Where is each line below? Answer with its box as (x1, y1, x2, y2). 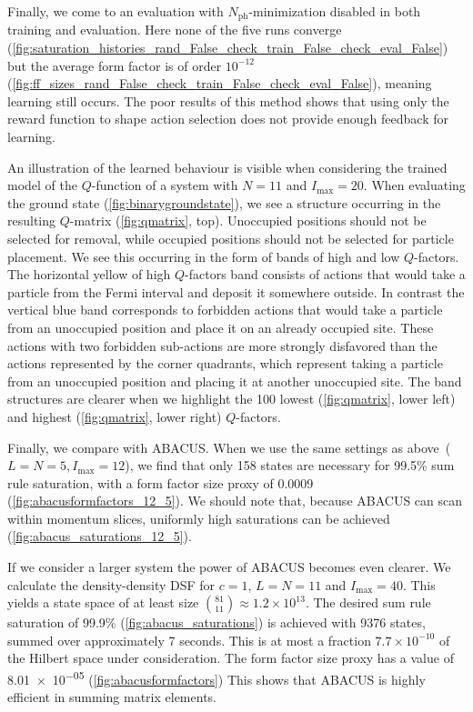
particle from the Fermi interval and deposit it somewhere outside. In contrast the (7, 282, 465, 301)
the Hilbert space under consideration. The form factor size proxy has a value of (7, 648, 454, 667)
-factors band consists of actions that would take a (185, 265, 466, 284)
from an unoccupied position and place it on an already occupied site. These (7, 317, 434, 336)
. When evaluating (363, 175, 466, 195)
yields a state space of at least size (7, 593, 199, 612)
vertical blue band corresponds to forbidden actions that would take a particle (7, 300, 443, 319)
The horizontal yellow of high (7, 265, 171, 284)
